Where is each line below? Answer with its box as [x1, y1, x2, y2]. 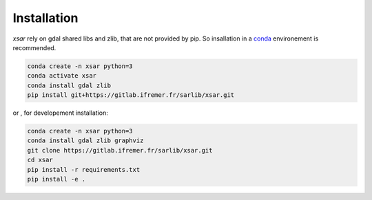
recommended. [12, 43, 56, 52]
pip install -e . [27, 175, 86, 184]
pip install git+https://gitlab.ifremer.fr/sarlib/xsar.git [27, 91, 235, 99]
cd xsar [27, 156, 53, 164]
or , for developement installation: [12, 109, 108, 117]
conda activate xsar [27, 72, 96, 80]
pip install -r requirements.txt [27, 166, 141, 173]
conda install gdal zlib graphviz [27, 137, 144, 144]
